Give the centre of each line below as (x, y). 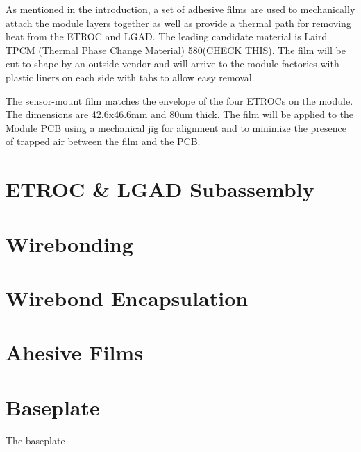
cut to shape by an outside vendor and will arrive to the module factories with (173, 64)
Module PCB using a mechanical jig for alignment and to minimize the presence (176, 127)
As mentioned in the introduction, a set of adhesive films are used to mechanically (180, 9)
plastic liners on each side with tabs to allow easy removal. (130, 77)
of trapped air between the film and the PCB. (103, 141)
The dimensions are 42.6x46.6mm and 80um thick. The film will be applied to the (180, 114)
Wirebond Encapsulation (127, 298)
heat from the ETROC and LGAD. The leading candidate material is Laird (167, 36)
